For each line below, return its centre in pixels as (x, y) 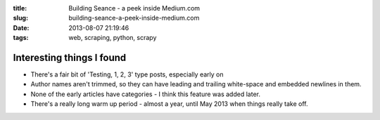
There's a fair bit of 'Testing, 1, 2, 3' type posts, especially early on (127, 74)
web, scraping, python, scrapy (113, 38)
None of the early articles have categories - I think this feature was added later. (145, 94)
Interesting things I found (70, 57)
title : (20, 8)
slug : (20, 18)
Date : (21, 27)
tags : (21, 38)
